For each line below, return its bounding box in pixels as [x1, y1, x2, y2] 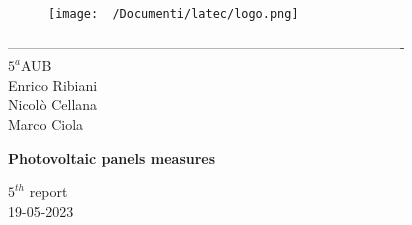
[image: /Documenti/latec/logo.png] [48, 7, 299, 21]
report [29, 181, 68, 202]
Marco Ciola [8, 114, 84, 135]
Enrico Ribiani [8, 74, 98, 95]
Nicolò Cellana [8, 94, 98, 115]
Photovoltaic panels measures [8, 147, 216, 168]
